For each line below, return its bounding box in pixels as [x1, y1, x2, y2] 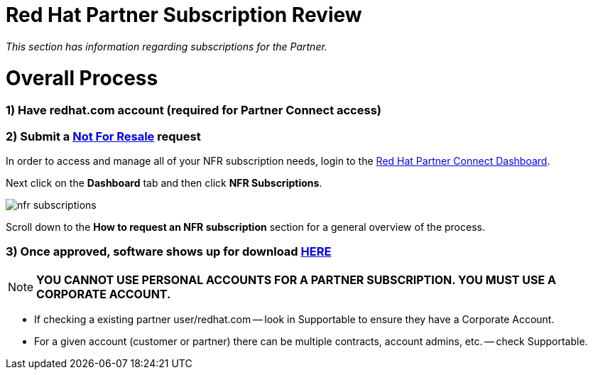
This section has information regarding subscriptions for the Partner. [6, 40, 327, 53]
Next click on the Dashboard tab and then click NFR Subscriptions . [6, 177, 322, 189]
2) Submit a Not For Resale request [6, 129, 201, 143]
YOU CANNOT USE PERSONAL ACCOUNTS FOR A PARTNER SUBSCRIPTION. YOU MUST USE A [36, 272, 556, 287]
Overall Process [6, 65, 158, 90]
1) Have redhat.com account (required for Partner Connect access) [6, 103, 381, 118]
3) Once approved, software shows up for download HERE [6, 244, 332, 259]
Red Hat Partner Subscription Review [6, 3, 362, 27]
